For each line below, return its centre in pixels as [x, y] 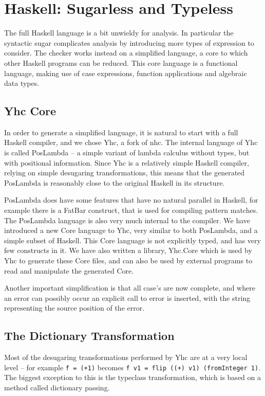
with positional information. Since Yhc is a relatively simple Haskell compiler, [127, 162]
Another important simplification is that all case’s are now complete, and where [130, 288]
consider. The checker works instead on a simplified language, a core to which [126, 53]
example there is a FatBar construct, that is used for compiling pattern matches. [131, 210]
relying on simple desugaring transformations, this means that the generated [125, 173]
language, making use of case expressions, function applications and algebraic [126, 73]
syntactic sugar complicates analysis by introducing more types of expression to [129, 42]
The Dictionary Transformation [89, 336]
